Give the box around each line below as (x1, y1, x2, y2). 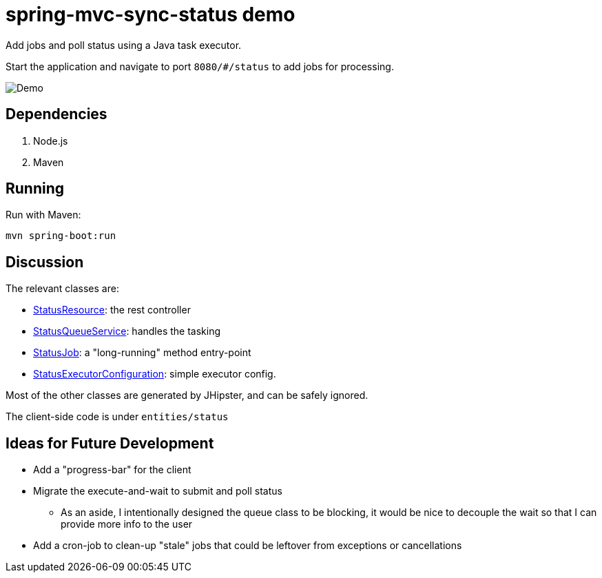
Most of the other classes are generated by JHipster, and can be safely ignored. (6, 389, 369, 402)
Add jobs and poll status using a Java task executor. (6, 39, 242, 51)
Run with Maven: (6, 209, 81, 221)
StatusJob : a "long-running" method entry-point (33, 347, 251, 359)
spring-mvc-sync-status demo (6, 3, 295, 26)
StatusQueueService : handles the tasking (33, 325, 221, 338)
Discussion (6, 253, 84, 271)
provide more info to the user (61, 518, 193, 530)
